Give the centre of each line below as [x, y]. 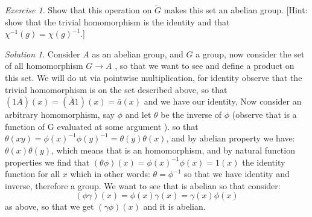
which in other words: [110, 174]
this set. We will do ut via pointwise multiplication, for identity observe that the [154, 77]
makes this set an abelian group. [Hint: [236, 10]
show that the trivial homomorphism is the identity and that [117, 21]
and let [138, 115]
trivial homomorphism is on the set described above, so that [116, 89]
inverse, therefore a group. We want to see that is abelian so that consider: [143, 185]
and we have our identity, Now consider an [223, 101]
